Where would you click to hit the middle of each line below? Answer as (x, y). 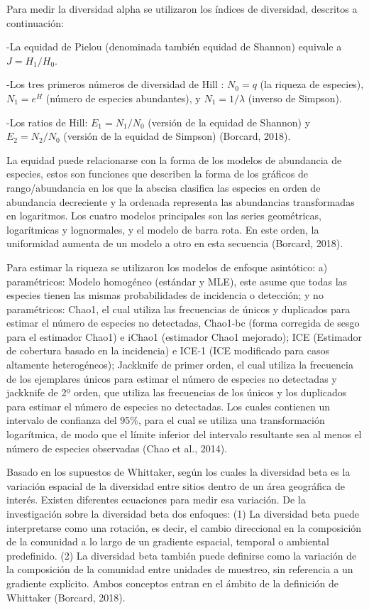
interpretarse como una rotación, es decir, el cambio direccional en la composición (184, 527)
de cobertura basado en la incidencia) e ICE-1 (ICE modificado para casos (168, 350)
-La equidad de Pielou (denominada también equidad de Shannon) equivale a (174, 47)
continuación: (35, 22)
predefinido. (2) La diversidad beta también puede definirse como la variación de (182, 555)
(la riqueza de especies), (312, 84)
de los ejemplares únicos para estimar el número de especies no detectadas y (172, 378)
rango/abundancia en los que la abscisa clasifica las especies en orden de (164, 187)
